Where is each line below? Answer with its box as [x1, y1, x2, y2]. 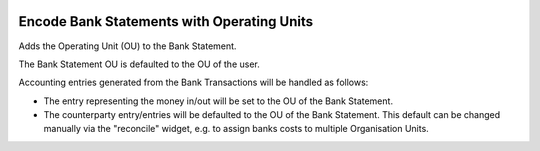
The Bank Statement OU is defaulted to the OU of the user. [18, 58, 260, 70]
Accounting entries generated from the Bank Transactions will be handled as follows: [18, 76, 369, 89]
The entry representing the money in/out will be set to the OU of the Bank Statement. [43, 95, 394, 107]
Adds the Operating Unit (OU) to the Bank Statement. [18, 40, 237, 52]
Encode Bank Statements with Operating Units [18, 13, 314, 30]
